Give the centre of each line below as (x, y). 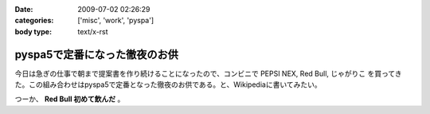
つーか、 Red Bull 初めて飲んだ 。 (70, 99)
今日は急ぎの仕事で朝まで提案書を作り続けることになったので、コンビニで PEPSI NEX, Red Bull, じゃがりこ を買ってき (208, 73)
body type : (33, 31)
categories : (34, 21)
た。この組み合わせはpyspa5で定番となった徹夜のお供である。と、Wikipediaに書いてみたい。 (168, 85)
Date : (24, 9)
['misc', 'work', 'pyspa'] (116, 21)
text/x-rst (93, 31)
